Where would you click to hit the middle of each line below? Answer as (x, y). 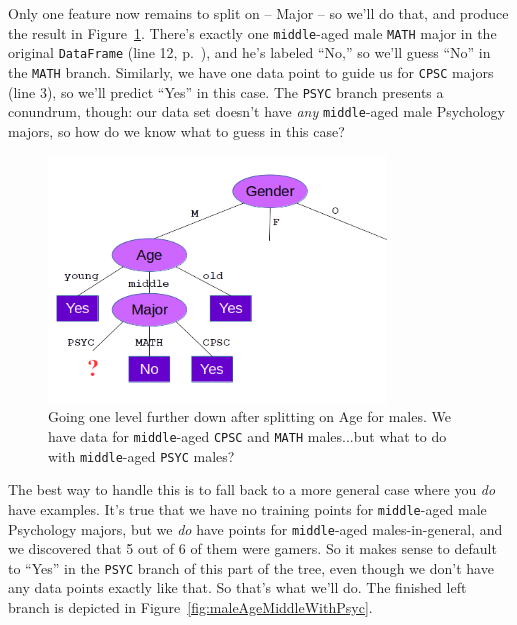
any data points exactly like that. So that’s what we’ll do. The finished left (237, 587)
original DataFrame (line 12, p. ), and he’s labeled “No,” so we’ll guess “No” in (249, 52)
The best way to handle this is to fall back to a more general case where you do (252, 489)
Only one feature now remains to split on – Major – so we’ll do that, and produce (258, 13)
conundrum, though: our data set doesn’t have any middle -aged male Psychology (256, 111)
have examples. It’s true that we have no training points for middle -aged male (247, 508)
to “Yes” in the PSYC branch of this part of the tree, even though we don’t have (251, 567)
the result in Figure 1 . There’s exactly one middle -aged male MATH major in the (252, 32)
